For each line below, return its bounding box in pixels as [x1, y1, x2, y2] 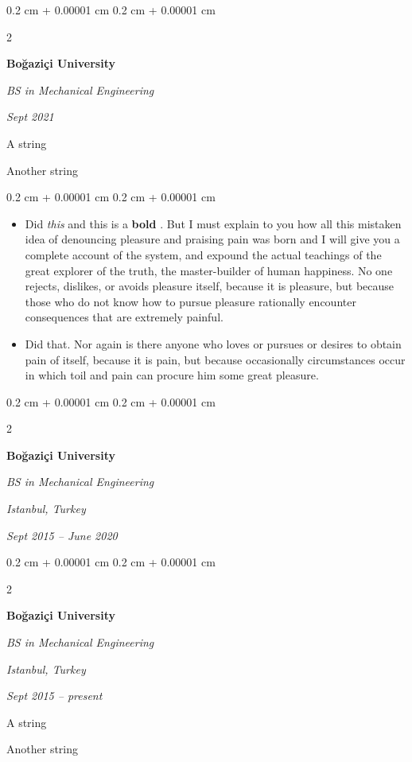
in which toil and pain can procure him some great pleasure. [25, 367, 319, 383]
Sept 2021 [6, 108, 54, 125]
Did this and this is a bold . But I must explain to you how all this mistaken [25, 215, 402, 231]
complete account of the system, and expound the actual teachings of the [25, 246, 382, 262]
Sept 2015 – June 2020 [6, 527, 118, 543]
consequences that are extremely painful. [25, 309, 223, 325]
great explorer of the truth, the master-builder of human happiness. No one [25, 262, 393, 278]
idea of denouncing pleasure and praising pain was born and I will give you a [25, 231, 400, 247]
